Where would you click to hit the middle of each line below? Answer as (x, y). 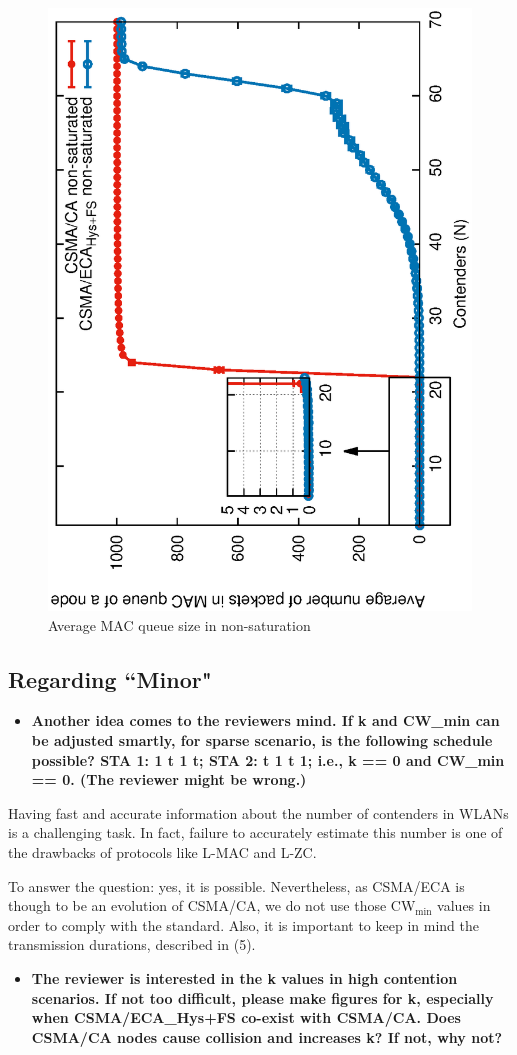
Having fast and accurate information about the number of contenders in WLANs (258, 812)
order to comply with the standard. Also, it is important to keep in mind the (243, 924)
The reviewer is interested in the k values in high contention (244, 977)
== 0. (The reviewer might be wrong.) (169, 779)
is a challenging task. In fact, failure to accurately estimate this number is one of (255, 832)
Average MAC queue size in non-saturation (179, 624)
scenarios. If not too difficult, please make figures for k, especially (262, 997)
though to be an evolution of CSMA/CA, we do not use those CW (212, 905)
